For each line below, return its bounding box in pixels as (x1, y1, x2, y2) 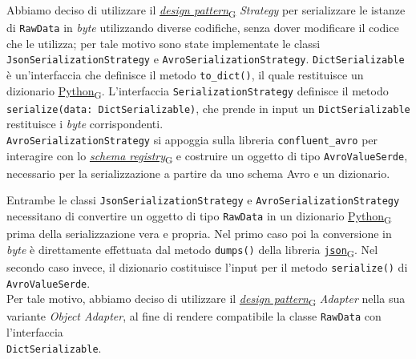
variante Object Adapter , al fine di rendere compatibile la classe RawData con (6, 308, 382, 325)
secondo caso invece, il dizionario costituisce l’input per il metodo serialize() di (6, 258, 408, 275)
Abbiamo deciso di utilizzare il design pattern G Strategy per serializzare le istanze (6, 2, 406, 20)
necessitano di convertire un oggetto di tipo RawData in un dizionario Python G (6, 208, 392, 226)
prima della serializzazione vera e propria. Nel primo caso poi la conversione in (6, 225, 392, 242)
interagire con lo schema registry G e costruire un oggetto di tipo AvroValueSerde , (6, 147, 408, 166)
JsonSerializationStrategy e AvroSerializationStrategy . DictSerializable (6, 50, 405, 67)
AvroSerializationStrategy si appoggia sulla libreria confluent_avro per (6, 131, 378, 148)
